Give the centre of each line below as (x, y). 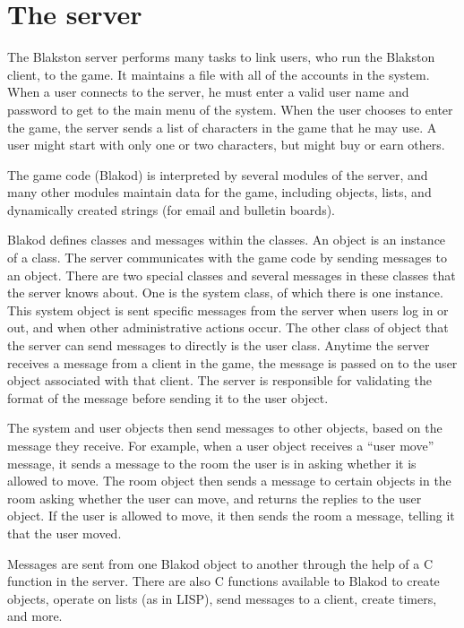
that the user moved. (64, 533)
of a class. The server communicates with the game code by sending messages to (227, 258)
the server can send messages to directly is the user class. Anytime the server (219, 345)
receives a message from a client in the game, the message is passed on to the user (232, 362)
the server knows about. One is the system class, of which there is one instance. (225, 292)
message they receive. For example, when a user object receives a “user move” (221, 445)
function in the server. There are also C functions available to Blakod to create (223, 581)
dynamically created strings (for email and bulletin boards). (171, 209)
